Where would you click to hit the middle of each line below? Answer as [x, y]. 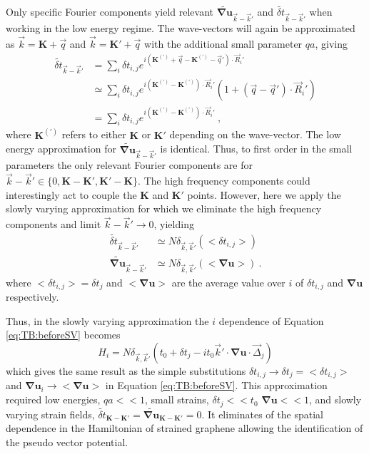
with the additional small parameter [223, 43]
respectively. [32, 297]
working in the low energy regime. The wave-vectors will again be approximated [181, 27]
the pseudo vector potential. [67, 442]
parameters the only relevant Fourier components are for [129, 165]
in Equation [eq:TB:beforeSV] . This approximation [216, 385]
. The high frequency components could [224, 181]
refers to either [94, 134]
